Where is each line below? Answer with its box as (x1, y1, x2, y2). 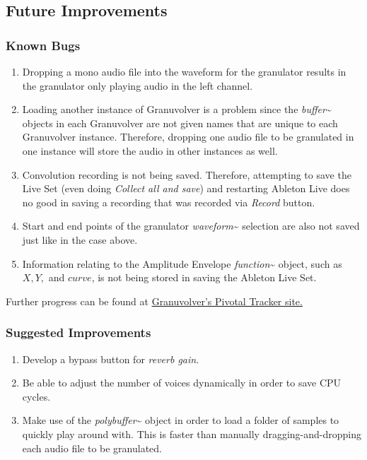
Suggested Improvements (6, 324, 151, 341)
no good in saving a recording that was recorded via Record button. (22, 194, 315, 209)
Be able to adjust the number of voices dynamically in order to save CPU (22, 375, 342, 390)
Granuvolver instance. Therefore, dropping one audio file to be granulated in (22, 129, 354, 144)
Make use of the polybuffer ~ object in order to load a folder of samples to (22, 413, 339, 427)
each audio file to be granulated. (22, 440, 163, 455)
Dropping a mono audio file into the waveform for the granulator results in (22, 64, 346, 78)
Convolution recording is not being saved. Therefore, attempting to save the (22, 167, 351, 182)
